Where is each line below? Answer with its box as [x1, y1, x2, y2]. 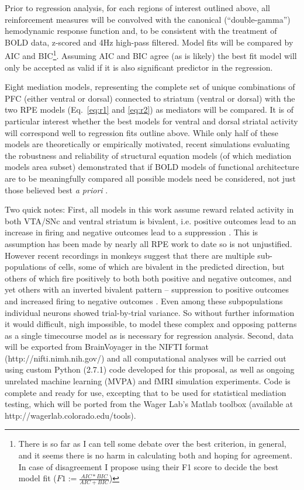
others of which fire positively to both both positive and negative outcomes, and [5, 272, 292, 284]
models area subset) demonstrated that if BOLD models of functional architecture [5, 161, 299, 173]
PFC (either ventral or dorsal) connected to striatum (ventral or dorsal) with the [5, 92, 295, 104]
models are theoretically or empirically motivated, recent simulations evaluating [5, 138, 290, 150]
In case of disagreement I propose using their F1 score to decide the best [18, 460, 279, 472]
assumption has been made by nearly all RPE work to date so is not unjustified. [5, 237, 292, 249]
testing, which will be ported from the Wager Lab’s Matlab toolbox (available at [5, 398, 293, 410]
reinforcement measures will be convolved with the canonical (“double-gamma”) [5, 13, 291, 25]
